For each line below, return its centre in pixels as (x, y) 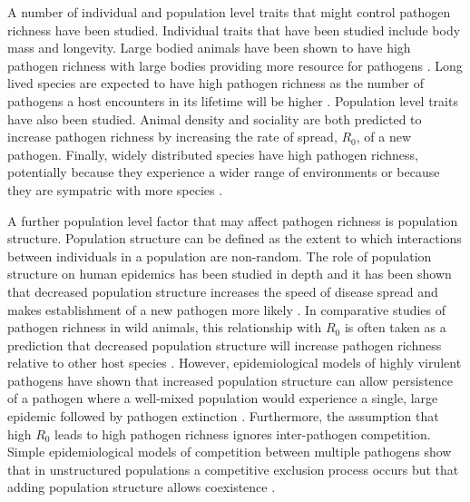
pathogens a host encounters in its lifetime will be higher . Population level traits (233, 100)
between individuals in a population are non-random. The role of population (220, 256)
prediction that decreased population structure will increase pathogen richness (225, 345)
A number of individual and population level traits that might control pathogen (229, 12)
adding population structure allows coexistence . (142, 487)
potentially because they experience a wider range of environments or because (224, 172)
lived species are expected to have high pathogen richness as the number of (215, 83)
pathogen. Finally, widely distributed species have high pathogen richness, (213, 154)
